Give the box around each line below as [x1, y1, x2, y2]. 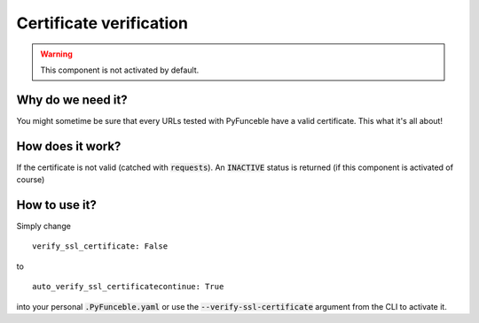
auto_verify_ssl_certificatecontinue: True [32, 281, 224, 292]
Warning [40, 49, 73, 59]
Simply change [16, 221, 71, 232]
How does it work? [16, 138, 122, 154]
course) [16, 174, 45, 185]
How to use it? [16, 197, 97, 212]
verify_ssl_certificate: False [32, 242, 169, 251]
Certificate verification [16, 13, 188, 33]
